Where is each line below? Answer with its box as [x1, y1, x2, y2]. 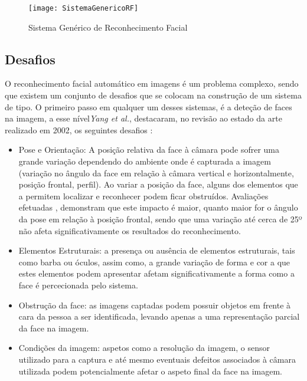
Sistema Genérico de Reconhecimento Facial [28, 21, 188, 33]
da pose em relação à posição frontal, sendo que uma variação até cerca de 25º [18, 212, 302, 225]
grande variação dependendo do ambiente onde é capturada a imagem [18, 155, 271, 167]
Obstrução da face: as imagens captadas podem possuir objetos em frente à [18, 298, 291, 311]
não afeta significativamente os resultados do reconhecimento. [18, 224, 241, 237]
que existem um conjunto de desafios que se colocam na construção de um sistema [5, 89, 302, 101]
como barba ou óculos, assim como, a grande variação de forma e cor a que [18, 255, 290, 268]
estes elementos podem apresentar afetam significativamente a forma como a [18, 267, 295, 280]
